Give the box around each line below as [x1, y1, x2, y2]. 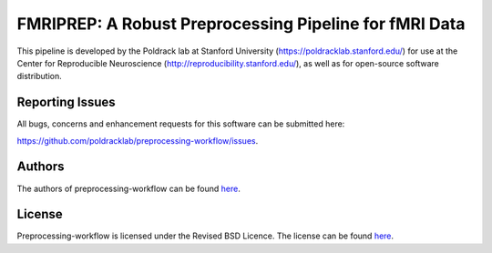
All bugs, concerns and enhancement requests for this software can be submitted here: [16, 118, 345, 129]
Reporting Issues [16, 95, 116, 110]
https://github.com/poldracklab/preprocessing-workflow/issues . [16, 135, 259, 146]
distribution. [16, 71, 63, 82]
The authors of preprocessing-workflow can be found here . [16, 183, 241, 194]
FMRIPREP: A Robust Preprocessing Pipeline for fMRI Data [16, 14, 466, 34]
